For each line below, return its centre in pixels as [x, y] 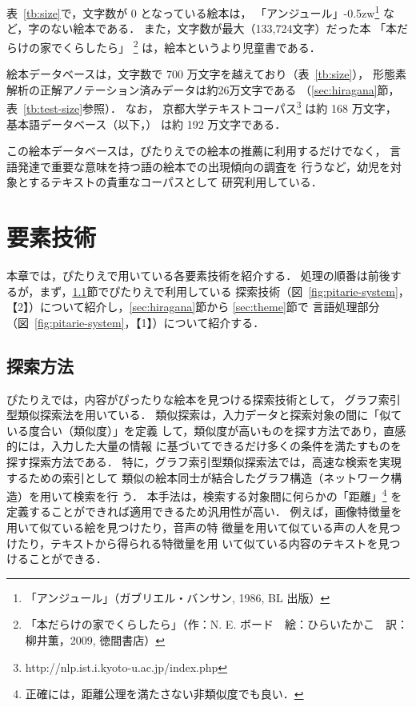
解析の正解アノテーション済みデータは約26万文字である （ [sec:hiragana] [192, 89]
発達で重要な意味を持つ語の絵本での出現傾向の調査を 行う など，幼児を [204, 166]
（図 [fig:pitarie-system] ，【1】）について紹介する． [136, 322]
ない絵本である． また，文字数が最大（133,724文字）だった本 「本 [224, 28]
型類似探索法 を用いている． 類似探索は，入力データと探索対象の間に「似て [204, 415]
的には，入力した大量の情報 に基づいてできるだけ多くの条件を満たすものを [204, 446]
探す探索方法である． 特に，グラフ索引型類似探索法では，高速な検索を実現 [204, 461]
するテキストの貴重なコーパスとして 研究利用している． [175, 182]
